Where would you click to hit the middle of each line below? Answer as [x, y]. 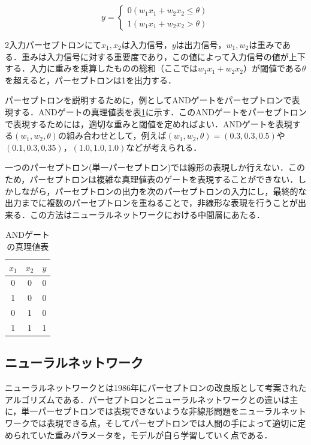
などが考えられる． [164, 147]
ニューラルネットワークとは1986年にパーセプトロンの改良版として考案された [156, 388]
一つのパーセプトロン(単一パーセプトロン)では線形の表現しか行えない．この [155, 167]
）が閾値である [272, 68]
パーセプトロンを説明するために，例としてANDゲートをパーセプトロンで [148, 100]
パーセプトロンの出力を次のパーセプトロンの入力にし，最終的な [181, 191]
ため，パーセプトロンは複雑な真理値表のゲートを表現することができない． [152, 179]
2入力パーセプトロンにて [53, 44]
